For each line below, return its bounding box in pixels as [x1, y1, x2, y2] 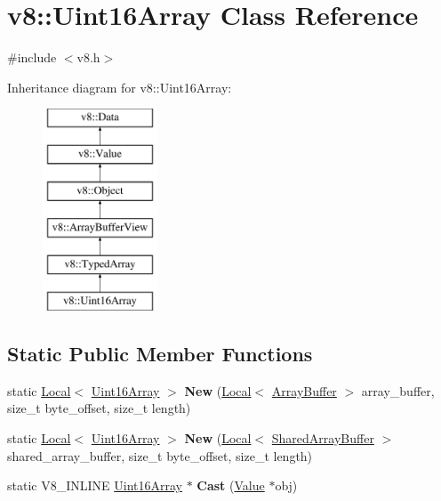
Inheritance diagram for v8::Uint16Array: [7, 77, 232, 96]
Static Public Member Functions [7, 340, 313, 368]
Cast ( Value [196, 476, 265, 495]
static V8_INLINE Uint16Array [7, 476, 182, 495]
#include [7, 48, 57, 67]
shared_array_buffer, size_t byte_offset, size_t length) [7, 446, 313, 465]
